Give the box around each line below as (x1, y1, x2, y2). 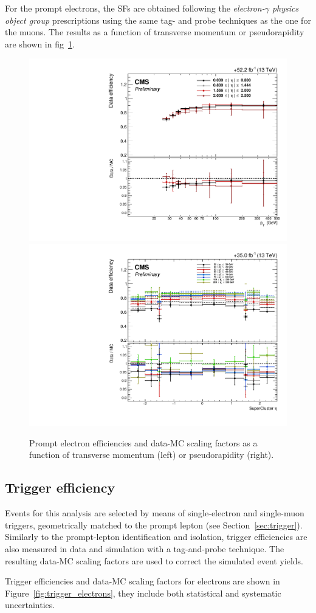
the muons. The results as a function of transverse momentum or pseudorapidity (5, 26, 304, 38)
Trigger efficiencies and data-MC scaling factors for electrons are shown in (5, 575, 280, 587)
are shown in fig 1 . (5, 37, 75, 50)
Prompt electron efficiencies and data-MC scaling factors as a (29, 436, 258, 449)
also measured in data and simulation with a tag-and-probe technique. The (5, 542, 284, 555)
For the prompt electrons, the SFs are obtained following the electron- (5, 2, 265, 14)
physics (272, 2, 299, 14)
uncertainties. (5, 598, 55, 611)
